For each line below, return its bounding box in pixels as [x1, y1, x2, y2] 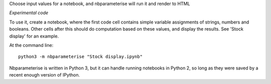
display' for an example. [9, 33, 59, 39]
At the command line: [9, 42, 54, 48]
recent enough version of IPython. [9, 72, 80, 78]
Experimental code [9, 10, 49, 16]
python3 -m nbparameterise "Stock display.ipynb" [18, 54, 143, 59]
